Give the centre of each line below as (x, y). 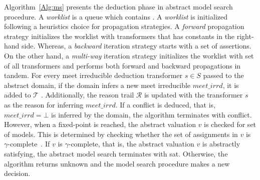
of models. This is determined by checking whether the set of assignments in (121, 134)
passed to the (223, 75)
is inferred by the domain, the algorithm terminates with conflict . (152, 114)
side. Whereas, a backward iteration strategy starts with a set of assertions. (137, 46)
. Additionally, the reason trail (87, 95)
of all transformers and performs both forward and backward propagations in (122, 65)
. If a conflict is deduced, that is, (166, 104)
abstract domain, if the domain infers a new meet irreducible (97, 85)
